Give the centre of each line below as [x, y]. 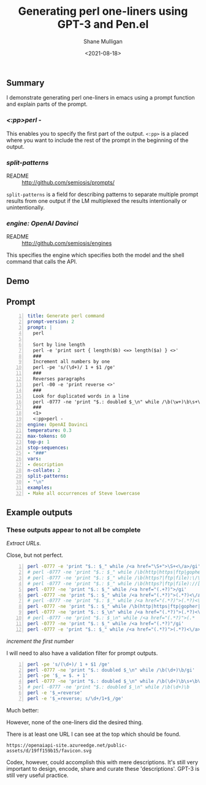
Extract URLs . [24, 543]
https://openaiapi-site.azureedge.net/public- [67, 745]
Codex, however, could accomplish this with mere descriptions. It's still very [102, 762]
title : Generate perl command [66, 316]
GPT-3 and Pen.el [103, 24]
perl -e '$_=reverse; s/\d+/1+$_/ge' [75, 698]
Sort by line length [59, 345]
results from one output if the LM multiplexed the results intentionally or [97, 200]
